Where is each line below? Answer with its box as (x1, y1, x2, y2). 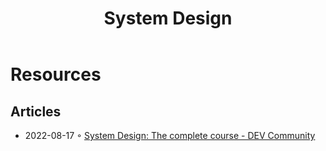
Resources (10, 63, 102, 86)
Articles (10, 103, 62, 120)
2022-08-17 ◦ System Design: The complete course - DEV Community (24, 130, 316, 141)
